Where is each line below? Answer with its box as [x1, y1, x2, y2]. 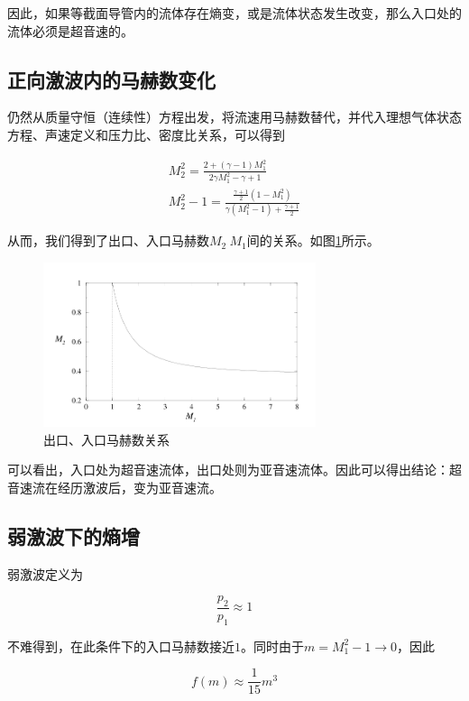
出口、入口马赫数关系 [43, 429, 170, 448]
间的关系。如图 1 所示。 [246, 231, 380, 250]
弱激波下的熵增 [7, 521, 140, 549]
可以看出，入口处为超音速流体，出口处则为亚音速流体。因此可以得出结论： [7, 460, 449, 479]
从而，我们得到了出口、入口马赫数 [7, 231, 209, 250]
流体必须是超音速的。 [7, 21, 133, 40]
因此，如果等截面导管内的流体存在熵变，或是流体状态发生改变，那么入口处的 [7, 4, 462, 22]
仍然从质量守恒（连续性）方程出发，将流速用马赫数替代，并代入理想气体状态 [7, 107, 462, 126]
